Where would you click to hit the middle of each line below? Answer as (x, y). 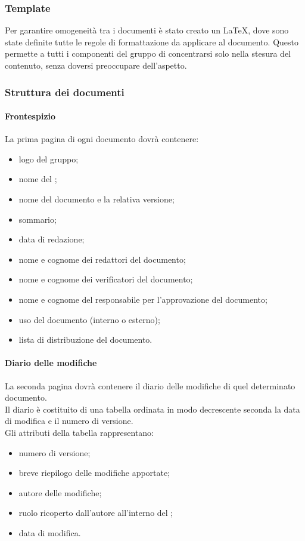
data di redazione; (52, 239)
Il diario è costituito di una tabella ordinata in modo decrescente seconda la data (152, 409)
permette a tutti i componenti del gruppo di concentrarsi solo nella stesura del (148, 53)
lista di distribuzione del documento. (85, 339)
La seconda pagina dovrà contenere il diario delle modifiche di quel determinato (150, 385)
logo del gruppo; (49, 159)
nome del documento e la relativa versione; (97, 199)
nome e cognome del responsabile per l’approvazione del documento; (143, 299)
